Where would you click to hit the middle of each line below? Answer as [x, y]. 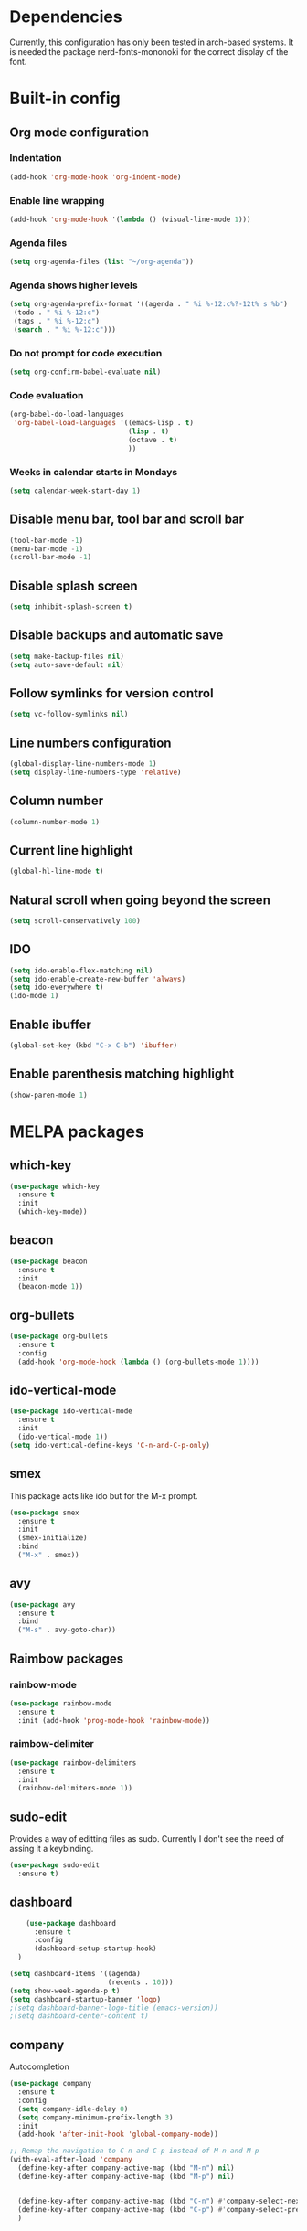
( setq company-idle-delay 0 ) [73, 2109]
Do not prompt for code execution [86, 353]
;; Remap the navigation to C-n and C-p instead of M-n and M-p [134, 2151]
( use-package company [51, 2084]
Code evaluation [47, 395]
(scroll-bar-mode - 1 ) [51, 558]
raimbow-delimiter [52, 1744]
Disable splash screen [74, 585]
